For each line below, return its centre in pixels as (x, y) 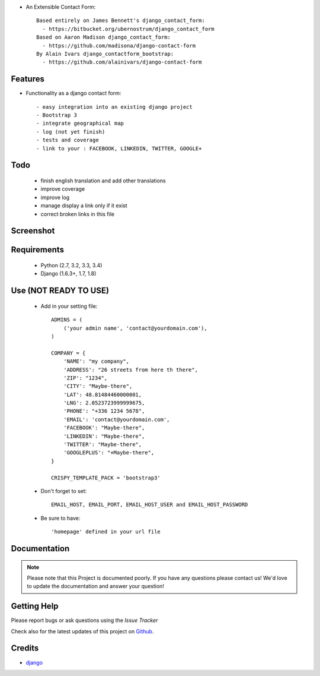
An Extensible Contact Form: (61, 7)
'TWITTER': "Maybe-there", (103, 445)
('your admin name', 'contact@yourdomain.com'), (135, 328)
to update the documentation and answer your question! (95, 586)
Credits (25, 648)
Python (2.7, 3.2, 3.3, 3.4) (71, 265)
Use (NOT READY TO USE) (60, 291)
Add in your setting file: (69, 306)
